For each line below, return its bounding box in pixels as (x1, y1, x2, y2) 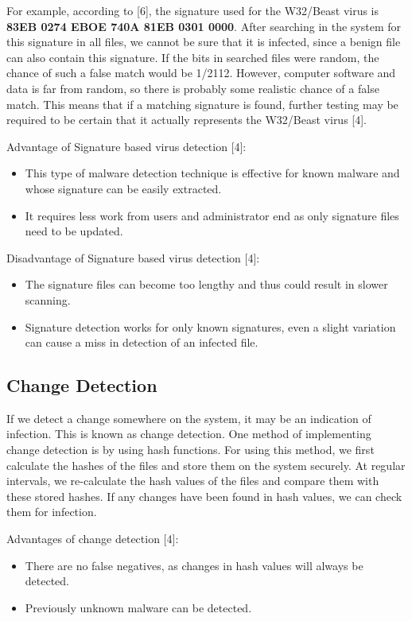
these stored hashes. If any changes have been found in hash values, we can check (6, 487, 402, 504)
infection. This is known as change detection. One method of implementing (6, 425, 371, 442)
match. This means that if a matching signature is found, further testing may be (6, 95, 398, 112)
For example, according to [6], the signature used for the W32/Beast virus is (6, 2, 379, 18)
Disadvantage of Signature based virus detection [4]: (6, 249, 260, 266)
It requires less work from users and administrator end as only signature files (25, 207, 399, 223)
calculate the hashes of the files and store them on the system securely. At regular (6, 456, 406, 473)
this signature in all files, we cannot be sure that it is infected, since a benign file (6, 33, 401, 50)
